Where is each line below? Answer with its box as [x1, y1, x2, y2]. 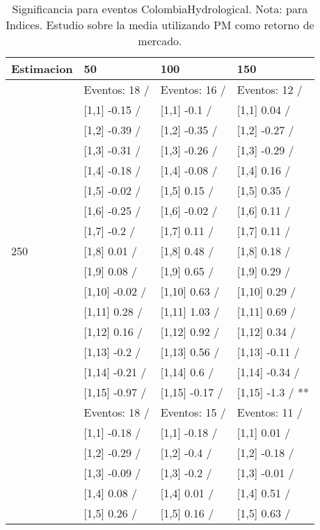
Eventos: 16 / [160, 81, 226, 97]
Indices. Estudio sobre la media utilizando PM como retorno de [6, 17, 314, 33]
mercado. [138, 33, 182, 49]
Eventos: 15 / [160, 404, 226, 420]
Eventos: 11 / [237, 404, 303, 420]
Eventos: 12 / [237, 81, 303, 97]
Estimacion [11, 61, 73, 77]
